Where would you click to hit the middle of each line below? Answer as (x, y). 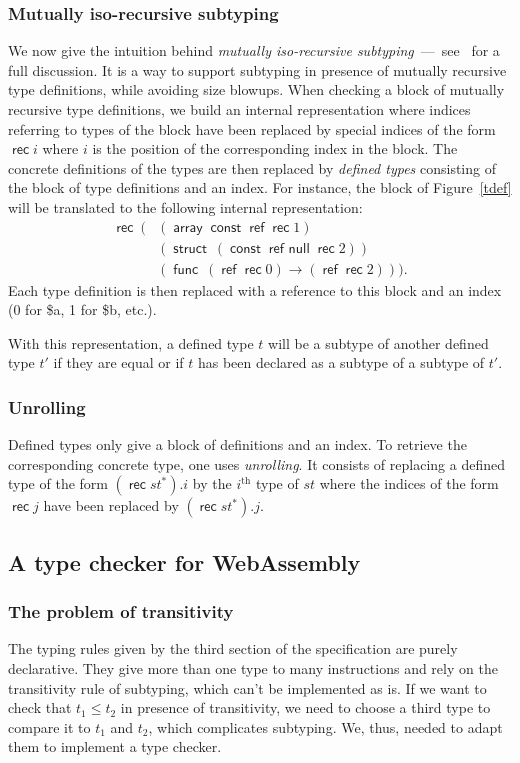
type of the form (58, 483)
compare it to (49, 726)
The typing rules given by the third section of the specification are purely (233, 648)
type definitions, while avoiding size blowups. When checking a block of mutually (256, 89)
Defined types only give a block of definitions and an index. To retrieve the (237, 444)
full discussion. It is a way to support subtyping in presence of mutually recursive (257, 69)
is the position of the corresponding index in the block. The (275, 148)
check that (40, 707)
